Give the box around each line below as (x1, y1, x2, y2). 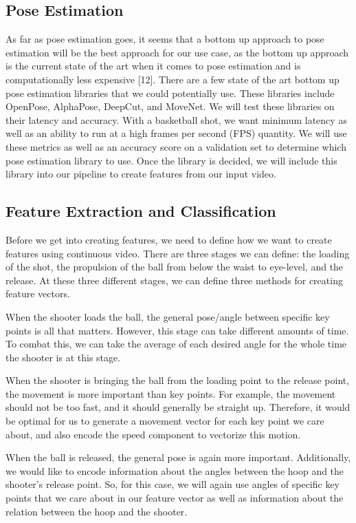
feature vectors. (5, 286, 70, 301)
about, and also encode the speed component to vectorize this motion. (5, 427, 301, 441)
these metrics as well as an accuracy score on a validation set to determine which (5, 139, 346, 153)
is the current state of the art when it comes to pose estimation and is (5, 58, 301, 73)
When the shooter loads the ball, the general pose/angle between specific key (5, 309, 330, 323)
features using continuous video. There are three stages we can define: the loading (5, 246, 350, 260)
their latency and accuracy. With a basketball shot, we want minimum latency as (5, 112, 347, 127)
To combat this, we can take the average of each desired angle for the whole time (5, 337, 347, 351)
